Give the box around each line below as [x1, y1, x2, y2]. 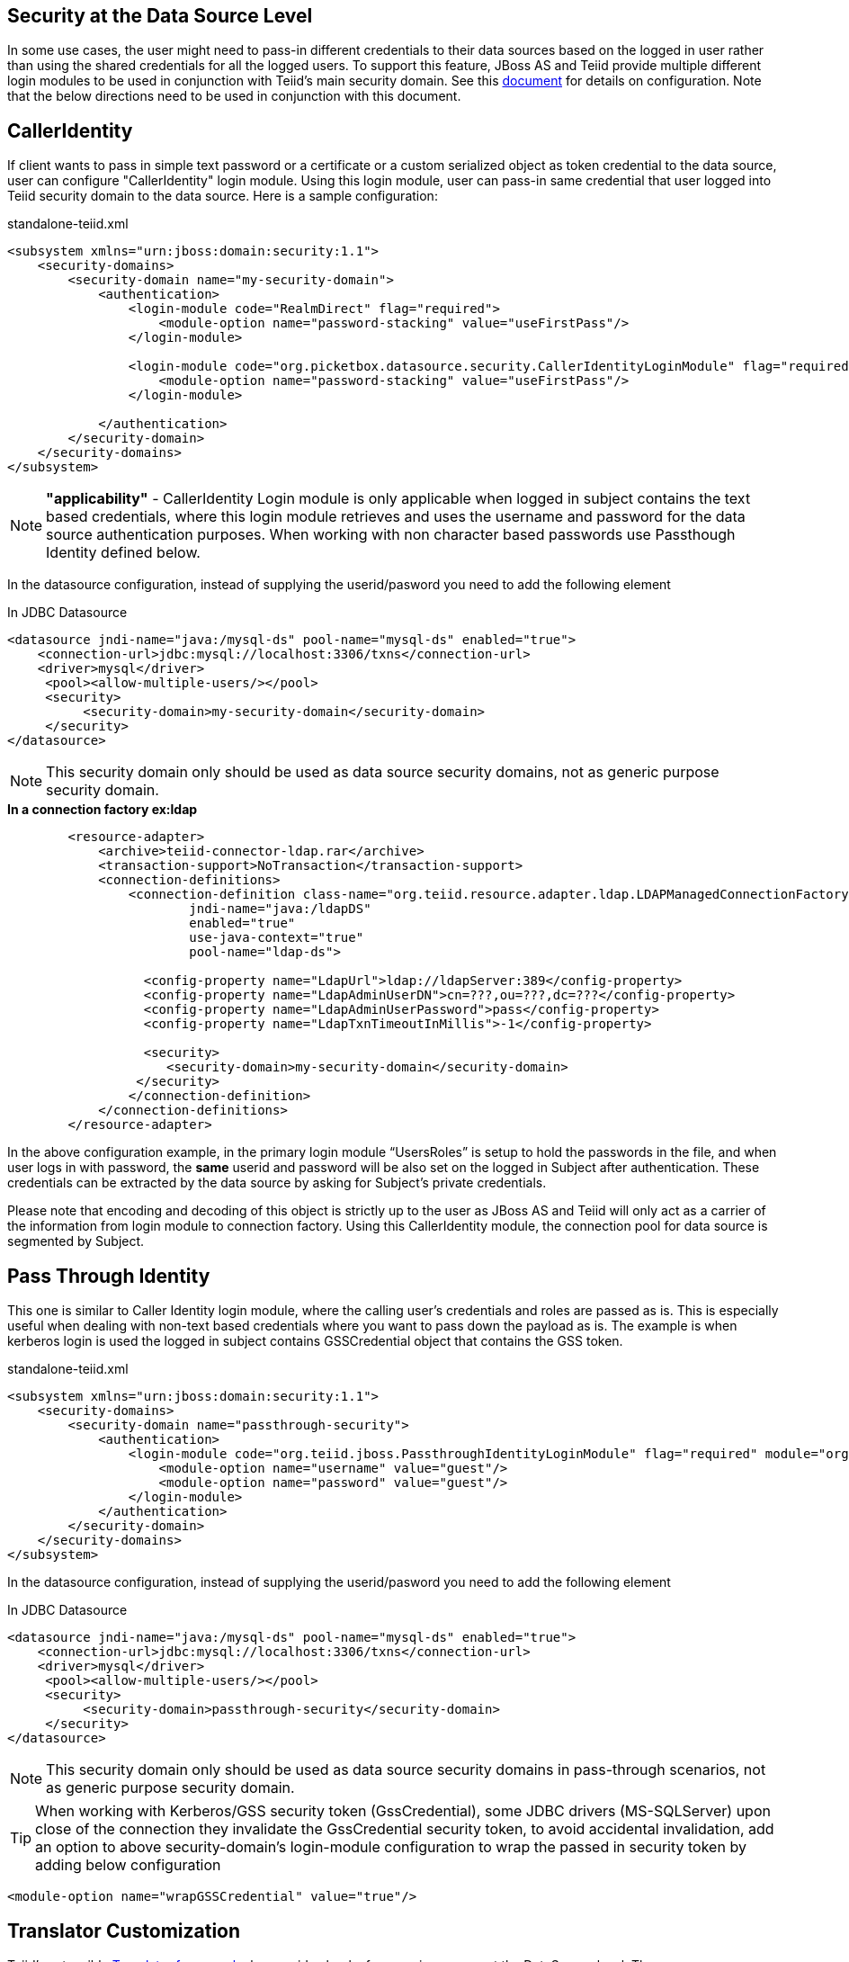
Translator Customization [7, 1919, 241, 1942]
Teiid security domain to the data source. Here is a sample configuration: [7, 188, 438, 204]
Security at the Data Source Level [7, 4, 313, 27]
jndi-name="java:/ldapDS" [189, 901, 371, 917]
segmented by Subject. [7, 1233, 145, 1250]
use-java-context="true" [189, 930, 364, 945]
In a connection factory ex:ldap [7, 802, 198, 818]
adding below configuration [35, 1856, 221, 1875]
